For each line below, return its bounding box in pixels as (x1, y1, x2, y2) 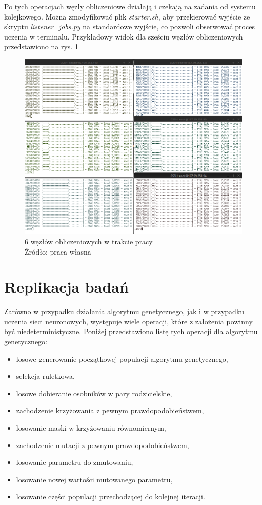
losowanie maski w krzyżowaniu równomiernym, (16, 422, 166, 433)
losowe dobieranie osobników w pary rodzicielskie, (16, 387, 172, 398)
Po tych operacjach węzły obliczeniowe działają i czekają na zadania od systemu (4, 1, 256, 11)
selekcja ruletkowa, (16, 371, 75, 381)
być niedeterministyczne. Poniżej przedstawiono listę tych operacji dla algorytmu (4, 326, 258, 337)
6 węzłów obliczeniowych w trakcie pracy (25, 236, 153, 246)
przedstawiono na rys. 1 (4, 41, 78, 52)
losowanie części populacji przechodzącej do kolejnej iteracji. (16, 491, 205, 502)
